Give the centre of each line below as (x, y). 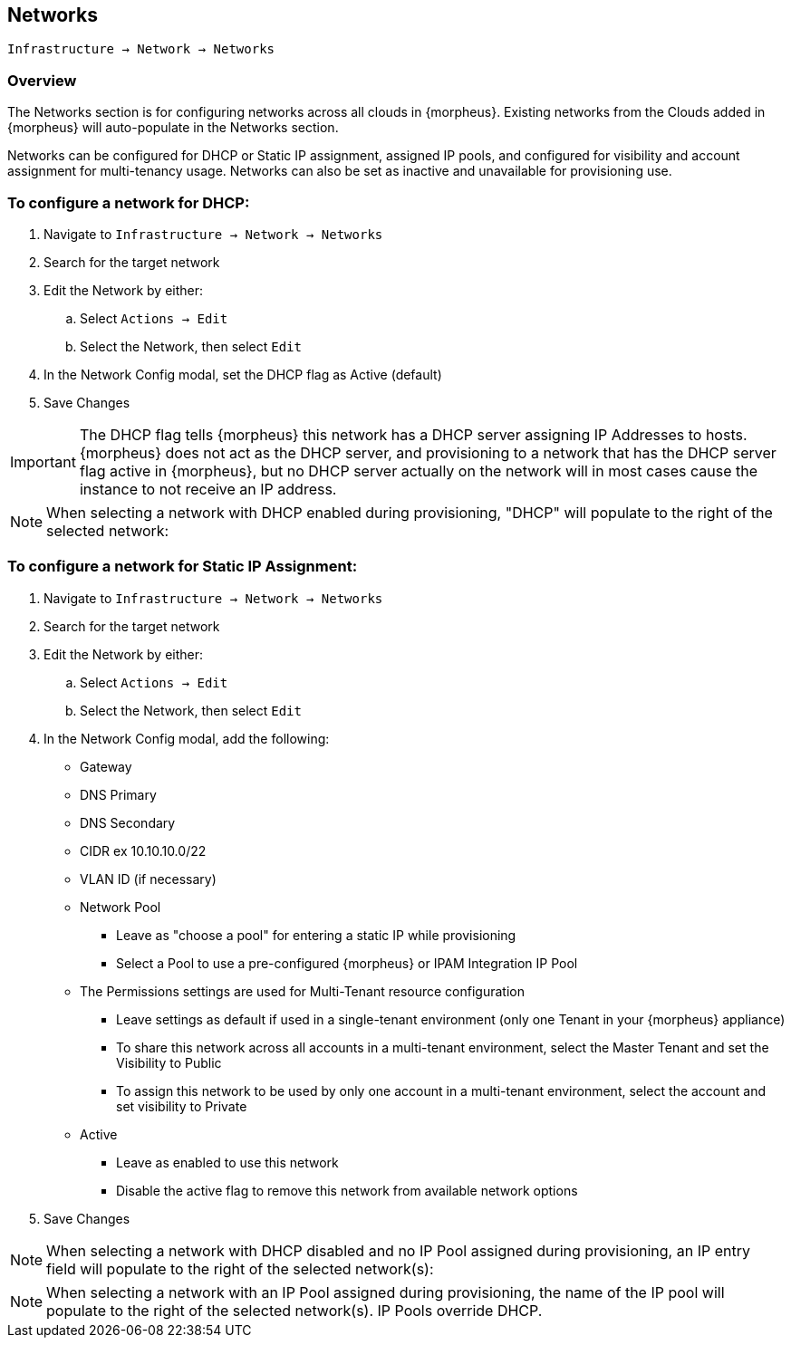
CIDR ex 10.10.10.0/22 (143, 850)
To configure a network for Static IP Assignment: (183, 567)
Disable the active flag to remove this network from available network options (347, 1190)
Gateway (106, 766)
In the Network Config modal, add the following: (187, 738)
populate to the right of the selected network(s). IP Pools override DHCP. (294, 1310)
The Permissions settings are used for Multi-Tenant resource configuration (302, 991)
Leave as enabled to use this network (227, 1162)
